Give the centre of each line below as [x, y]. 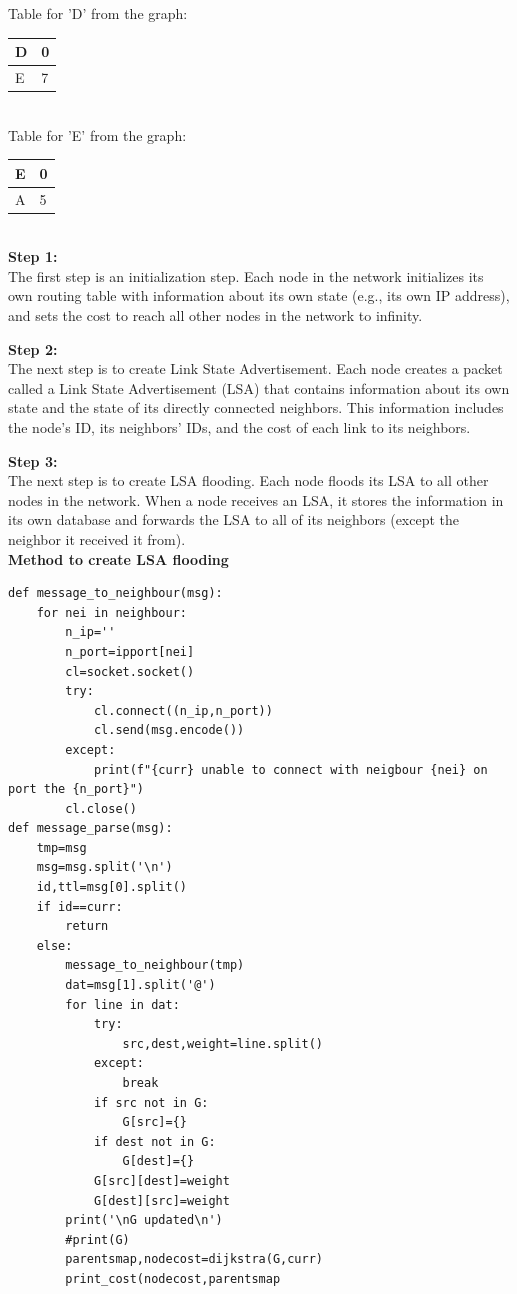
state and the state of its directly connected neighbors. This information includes [256, 407]
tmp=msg [61, 847]
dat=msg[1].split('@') [140, 985]
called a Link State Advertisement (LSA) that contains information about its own [259, 387]
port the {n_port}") [76, 789]
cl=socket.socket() [130, 671]
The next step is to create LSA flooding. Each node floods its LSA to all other [248, 480]
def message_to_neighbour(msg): [115, 593]
